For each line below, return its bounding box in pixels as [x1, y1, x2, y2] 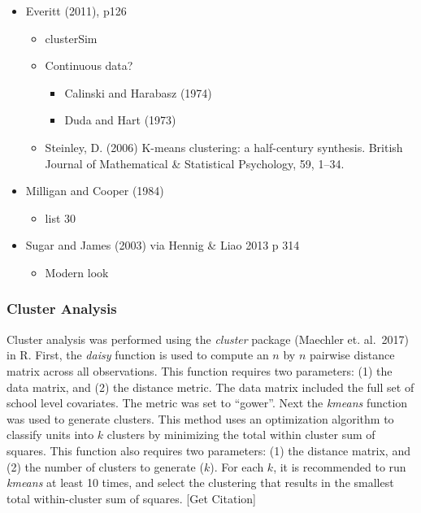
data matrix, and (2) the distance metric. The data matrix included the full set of [7, 378, 414, 395]
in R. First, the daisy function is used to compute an [7, 346, 269, 363]
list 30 [45, 209, 76, 226]
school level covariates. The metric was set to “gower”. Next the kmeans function [7, 394, 408, 411]
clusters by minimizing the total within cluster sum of [106, 426, 375, 443]
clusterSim [45, 29, 98, 46]
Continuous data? [45, 57, 133, 74]
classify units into [7, 426, 94, 443]
